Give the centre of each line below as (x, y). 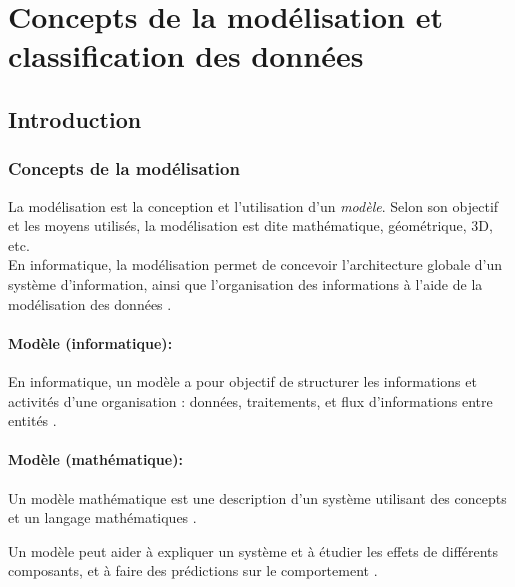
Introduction (75, 118)
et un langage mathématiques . (102, 517)
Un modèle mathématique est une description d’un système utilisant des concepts (257, 497)
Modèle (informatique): (90, 342)
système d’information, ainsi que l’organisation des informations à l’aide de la (245, 283)
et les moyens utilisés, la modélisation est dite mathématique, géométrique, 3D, (250, 225)
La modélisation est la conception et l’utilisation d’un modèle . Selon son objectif (253, 205)
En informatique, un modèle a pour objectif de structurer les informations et (242, 380)
